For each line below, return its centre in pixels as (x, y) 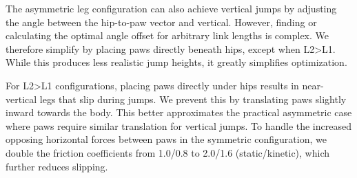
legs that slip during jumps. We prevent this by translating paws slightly (193, 99)
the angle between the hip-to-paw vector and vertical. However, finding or (161, 22)
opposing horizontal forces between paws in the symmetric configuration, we (166, 139)
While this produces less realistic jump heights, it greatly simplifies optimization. (176, 62)
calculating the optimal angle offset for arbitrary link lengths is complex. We (167, 35)
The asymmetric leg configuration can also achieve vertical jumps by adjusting (171, 8)
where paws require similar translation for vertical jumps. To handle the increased (178, 125)
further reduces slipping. (57, 166)
